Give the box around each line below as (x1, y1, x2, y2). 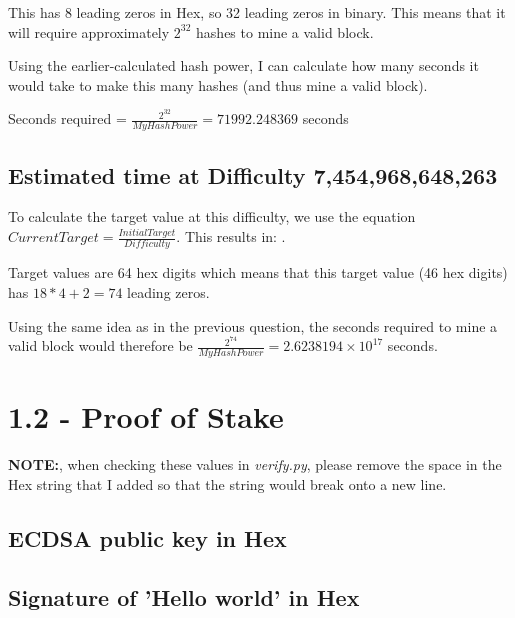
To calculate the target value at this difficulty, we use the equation (8, 206, 416, 227)
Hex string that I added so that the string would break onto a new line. (8, 473, 447, 494)
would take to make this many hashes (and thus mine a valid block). (8, 74, 428, 95)
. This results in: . (176, 226, 286, 247)
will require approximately (8, 21, 170, 42)
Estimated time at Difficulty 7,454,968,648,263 (8, 159, 498, 190)
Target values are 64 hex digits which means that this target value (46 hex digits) (8, 262, 508, 283)
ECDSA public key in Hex (8, 522, 287, 553)
